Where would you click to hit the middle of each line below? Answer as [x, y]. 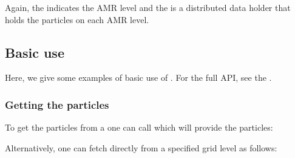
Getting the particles [57, 104]
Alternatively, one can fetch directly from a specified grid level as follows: [141, 147]
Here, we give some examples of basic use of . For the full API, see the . [138, 77]
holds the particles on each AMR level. [77, 19]
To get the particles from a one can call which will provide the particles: [139, 127]
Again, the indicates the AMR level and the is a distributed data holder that [148, 7]
